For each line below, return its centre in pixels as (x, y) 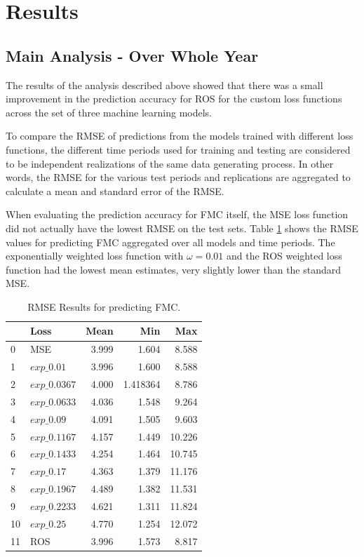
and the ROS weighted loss (284, 256)
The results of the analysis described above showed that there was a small (164, 85)
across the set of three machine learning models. (109, 112)
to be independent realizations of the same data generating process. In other (170, 163)
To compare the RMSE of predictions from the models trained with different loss (180, 136)
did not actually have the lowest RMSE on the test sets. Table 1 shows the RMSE (182, 228)
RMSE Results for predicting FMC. (104, 306)
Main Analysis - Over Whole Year (132, 55)
